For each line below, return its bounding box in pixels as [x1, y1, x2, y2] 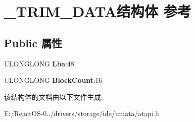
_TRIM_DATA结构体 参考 [4, 1, 192, 21]
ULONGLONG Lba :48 [4, 58, 74, 68]
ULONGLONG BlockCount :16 [4, 75, 102, 85]
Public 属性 [4, 35, 62, 50]
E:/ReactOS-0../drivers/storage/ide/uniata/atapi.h [4, 108, 159, 119]
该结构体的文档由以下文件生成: [4, 91, 103, 102]
